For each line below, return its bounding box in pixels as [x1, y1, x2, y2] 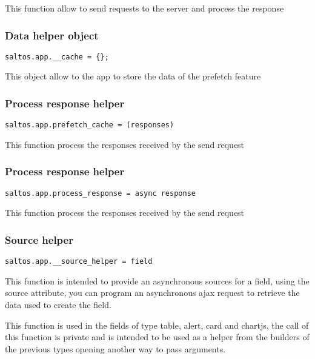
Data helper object [5, 27, 99, 42]
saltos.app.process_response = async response [5, 189, 196, 198]
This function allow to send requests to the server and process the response [5, 2, 284, 14]
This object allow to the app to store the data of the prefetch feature [5, 70, 261, 82]
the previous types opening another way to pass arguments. [5, 342, 226, 355]
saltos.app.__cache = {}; [5, 52, 109, 61]
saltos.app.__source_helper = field [5, 257, 153, 266]
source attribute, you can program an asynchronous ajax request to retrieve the [5, 286, 300, 299]
